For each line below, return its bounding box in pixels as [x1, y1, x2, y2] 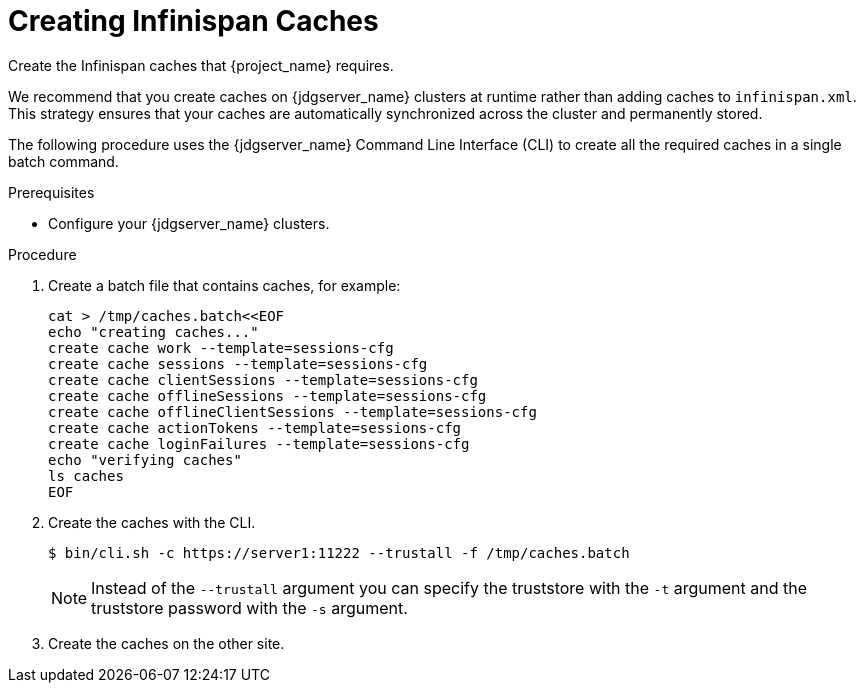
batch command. [8, 152, 119, 170]
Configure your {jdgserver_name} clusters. [48, 214, 330, 232]
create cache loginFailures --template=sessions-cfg [48, 435, 470, 452]
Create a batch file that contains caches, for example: [48, 276, 401, 294]
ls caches [48, 467, 124, 484]
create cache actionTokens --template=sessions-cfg [48, 419, 462, 436]
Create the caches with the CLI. [48, 513, 256, 531]
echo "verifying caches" [48, 451, 242, 468]
